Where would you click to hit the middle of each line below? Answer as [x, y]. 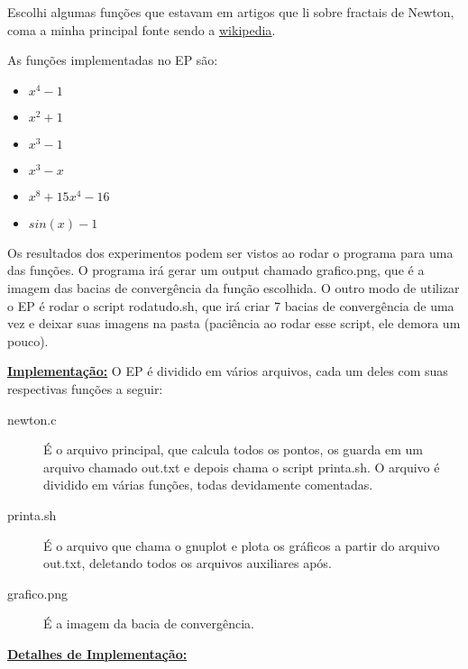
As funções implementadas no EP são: [113, 60]
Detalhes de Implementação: [97, 653]
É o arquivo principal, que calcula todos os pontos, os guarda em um [234, 449]
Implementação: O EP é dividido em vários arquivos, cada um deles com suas [228, 371]
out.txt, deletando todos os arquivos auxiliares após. [188, 563]
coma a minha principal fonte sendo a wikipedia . [142, 29]
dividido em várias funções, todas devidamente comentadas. [208, 485]
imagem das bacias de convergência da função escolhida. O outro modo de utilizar [234, 287]
